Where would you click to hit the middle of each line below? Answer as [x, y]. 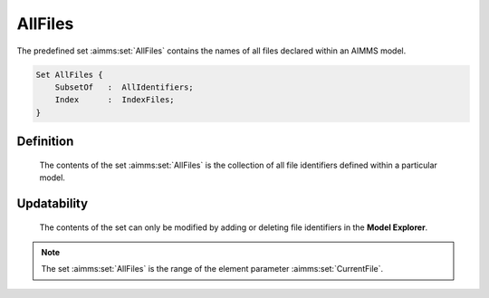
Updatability [53, 203]
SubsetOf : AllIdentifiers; [124, 87]
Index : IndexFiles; [115, 100]
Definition [45, 142]
